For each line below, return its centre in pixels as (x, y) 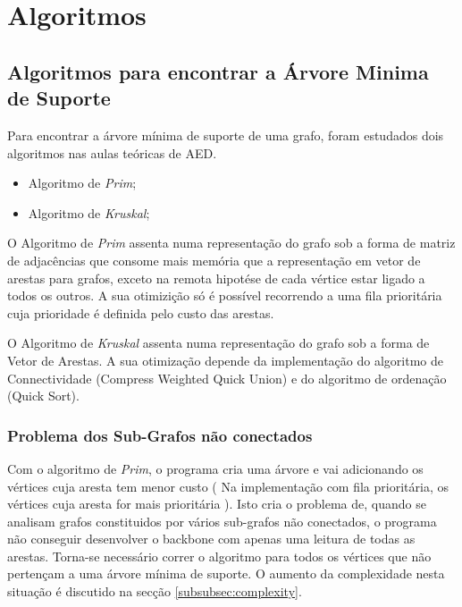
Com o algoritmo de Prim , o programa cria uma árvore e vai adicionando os (215, 468)
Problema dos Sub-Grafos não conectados (160, 435)
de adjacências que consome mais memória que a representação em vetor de (214, 260)
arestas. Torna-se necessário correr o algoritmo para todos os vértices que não (219, 556)
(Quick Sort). (43, 396)
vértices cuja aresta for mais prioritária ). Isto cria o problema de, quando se (217, 504)
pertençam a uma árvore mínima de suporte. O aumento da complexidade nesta (226, 573)
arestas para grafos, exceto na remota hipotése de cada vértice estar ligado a (216, 278)
